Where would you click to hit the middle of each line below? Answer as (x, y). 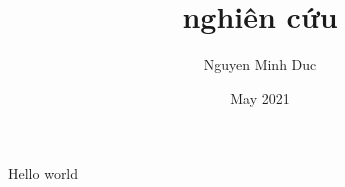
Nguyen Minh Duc (260, 64)
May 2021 (260, 97)
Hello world (43, 173)
